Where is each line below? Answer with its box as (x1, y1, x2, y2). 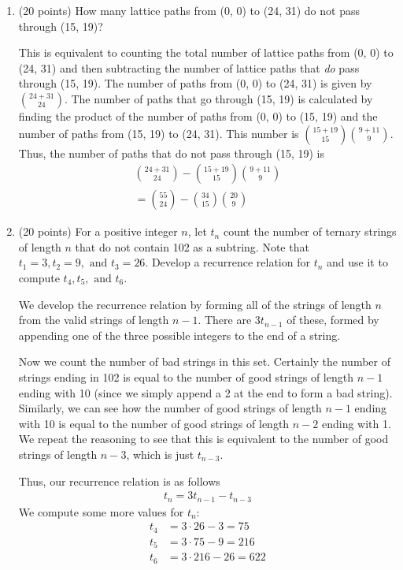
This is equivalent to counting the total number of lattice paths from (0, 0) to (18, 44, 394, 61)
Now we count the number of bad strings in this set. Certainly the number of (18, 353, 390, 370)
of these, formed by (287, 311, 379, 328)
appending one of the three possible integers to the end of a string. (18, 326, 341, 343)
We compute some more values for (18, 503, 184, 520)
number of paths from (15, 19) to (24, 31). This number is (18, 125, 299, 141)
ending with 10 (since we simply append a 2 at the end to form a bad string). (18, 384, 393, 400)
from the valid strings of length (18, 311, 169, 328)
